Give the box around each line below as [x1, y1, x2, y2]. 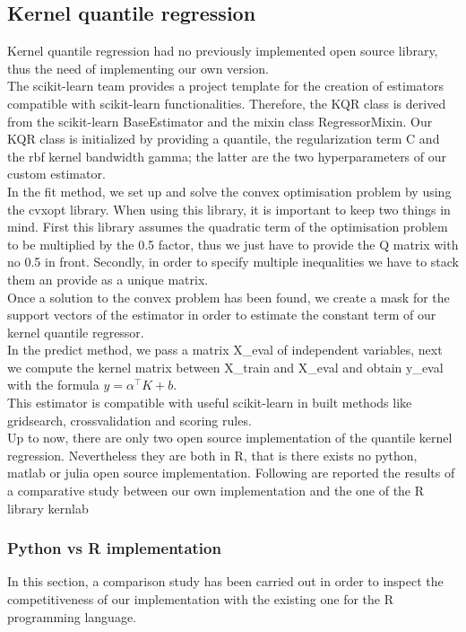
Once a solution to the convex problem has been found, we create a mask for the [7, 287, 450, 306]
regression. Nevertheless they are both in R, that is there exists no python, [7, 445, 418, 464]
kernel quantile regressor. [7, 322, 144, 341]
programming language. [7, 607, 136, 626]
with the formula [7, 375, 99, 394]
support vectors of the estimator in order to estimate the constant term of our [7, 305, 436, 324]
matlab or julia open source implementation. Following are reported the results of [7, 463, 455, 482]
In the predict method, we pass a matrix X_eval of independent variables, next [7, 340, 443, 359]
